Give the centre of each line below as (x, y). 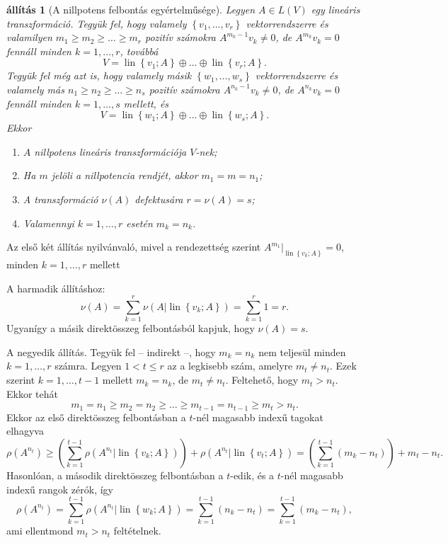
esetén (139, 223)
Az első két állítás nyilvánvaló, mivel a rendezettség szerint (134, 247)
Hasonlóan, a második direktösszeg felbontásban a (115, 475)
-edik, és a (252, 475)
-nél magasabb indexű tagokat (258, 417)
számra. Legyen (88, 366)
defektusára (159, 199)
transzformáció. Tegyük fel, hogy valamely (97, 23)
